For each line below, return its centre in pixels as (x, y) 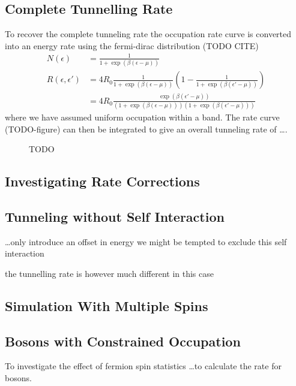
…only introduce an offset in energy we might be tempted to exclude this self (146, 241)
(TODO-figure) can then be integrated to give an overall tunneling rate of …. (146, 129)
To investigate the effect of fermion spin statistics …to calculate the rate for (143, 366)
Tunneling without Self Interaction (115, 216)
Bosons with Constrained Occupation (123, 341)
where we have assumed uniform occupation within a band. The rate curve (142, 117)
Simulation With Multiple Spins (107, 305)
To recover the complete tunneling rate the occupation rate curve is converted (148, 34)
